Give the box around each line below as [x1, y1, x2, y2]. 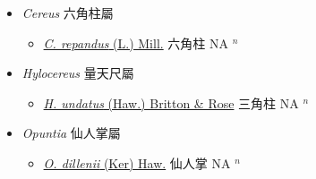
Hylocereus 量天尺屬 [21, 64, 134, 82]
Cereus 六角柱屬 [21, 4, 114, 21]
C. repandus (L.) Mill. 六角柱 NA [43, 33, 229, 52]
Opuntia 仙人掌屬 [21, 124, 121, 142]
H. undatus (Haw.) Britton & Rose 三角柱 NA [43, 93, 299, 112]
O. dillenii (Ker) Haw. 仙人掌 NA [43, 153, 231, 172]
